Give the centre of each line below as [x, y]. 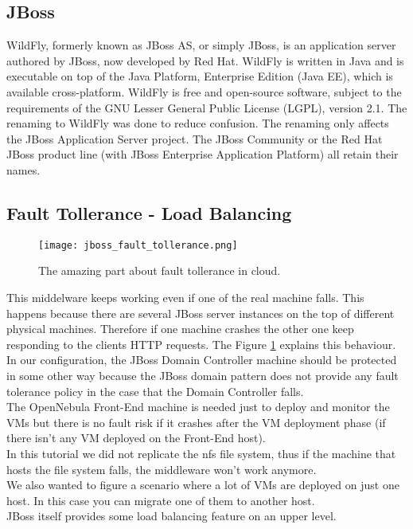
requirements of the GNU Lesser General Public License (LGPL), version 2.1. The [207, 107]
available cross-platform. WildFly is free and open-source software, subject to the [204, 91]
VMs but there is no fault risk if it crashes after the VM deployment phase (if [196, 422]
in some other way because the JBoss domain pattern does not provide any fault [203, 375]
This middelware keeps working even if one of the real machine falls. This [185, 297]
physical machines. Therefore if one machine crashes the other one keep [180, 329]
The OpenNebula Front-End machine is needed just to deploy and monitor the [198, 407]
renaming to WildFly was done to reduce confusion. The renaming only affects [198, 123]
